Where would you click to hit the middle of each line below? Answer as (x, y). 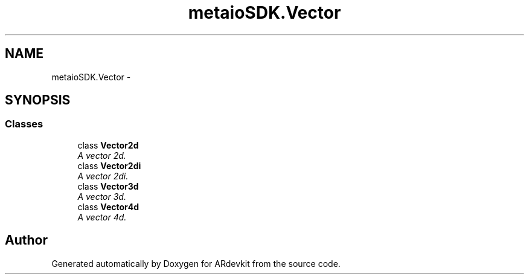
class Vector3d (108, 186)
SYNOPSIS (38, 100)
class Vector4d (108, 207)
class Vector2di (109, 165)
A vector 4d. (102, 217)
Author (26, 240)
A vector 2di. (103, 176)
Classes (24, 124)
